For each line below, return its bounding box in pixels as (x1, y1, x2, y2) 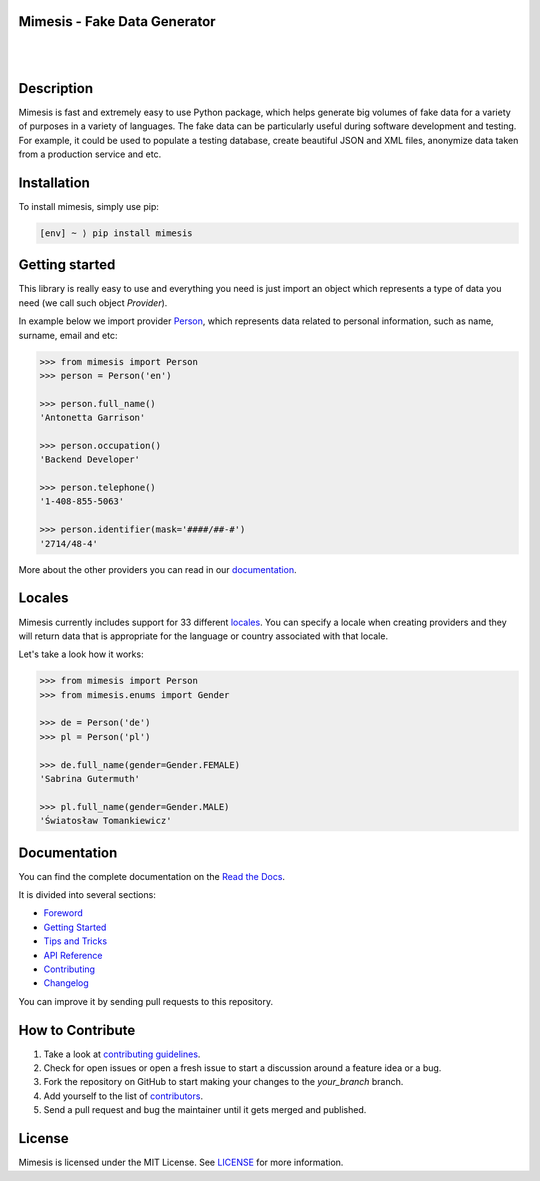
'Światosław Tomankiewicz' (39, 815, 172, 827)
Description (18, 80, 94, 97)
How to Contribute (18, 1021, 136, 1039)
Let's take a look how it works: (18, 648, 144, 660)
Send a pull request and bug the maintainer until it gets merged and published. (43, 1104, 367, 1116)
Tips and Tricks (43, 935, 108, 947)
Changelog (43, 977, 89, 989)
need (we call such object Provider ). (18, 296, 168, 309)
